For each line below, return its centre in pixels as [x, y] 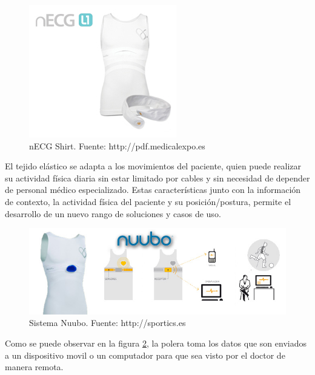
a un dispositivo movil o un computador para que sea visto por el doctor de [145, 355]
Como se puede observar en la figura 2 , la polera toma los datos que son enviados [156, 343]
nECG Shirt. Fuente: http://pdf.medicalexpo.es [117, 145]
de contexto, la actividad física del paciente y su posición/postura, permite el [148, 201]
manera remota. [34, 367]
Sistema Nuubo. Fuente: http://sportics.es [108, 323]
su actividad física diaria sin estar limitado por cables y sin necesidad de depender [157, 178]
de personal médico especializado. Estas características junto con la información [153, 190]
